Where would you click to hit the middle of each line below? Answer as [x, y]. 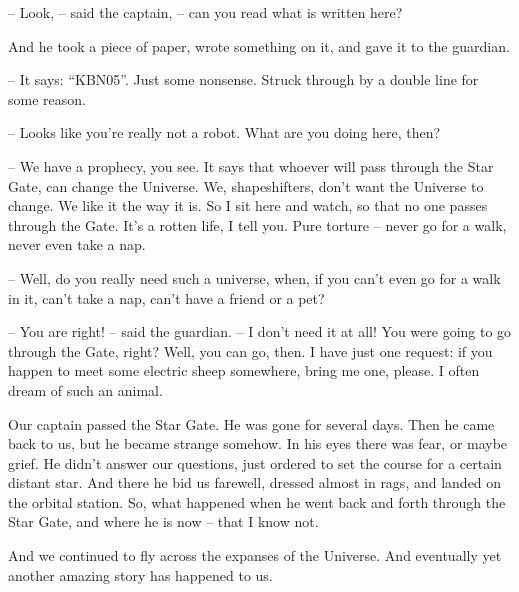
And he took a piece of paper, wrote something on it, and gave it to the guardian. [259, 45]
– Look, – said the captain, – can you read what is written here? [205, 12]
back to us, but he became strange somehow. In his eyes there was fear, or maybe [258, 443]
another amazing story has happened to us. [140, 574]
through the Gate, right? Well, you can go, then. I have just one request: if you [250, 350]
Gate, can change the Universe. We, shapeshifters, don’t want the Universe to [246, 185]
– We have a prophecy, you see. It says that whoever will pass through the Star [251, 165]
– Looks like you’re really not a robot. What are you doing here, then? [224, 132]
